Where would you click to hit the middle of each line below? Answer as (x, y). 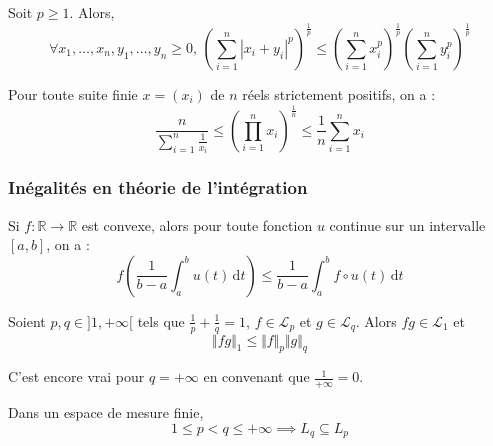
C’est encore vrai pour (76, 376)
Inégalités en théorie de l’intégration (158, 187)
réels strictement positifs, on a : (339, 93)
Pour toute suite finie (73, 93)
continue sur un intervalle (407, 224)
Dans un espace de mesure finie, (106, 412)
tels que (161, 320)
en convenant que (256, 376)
